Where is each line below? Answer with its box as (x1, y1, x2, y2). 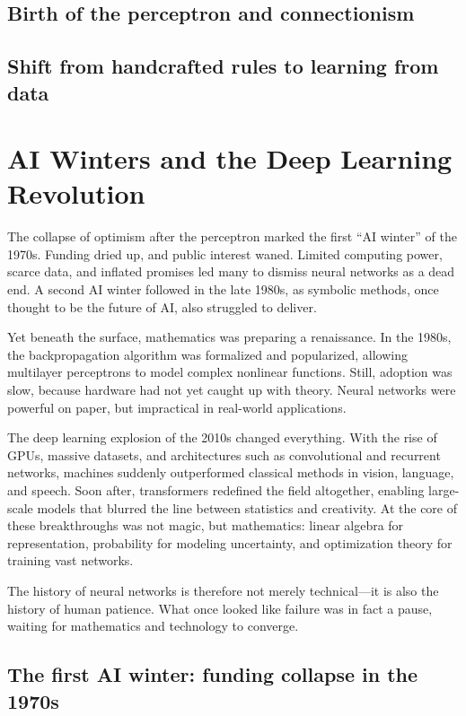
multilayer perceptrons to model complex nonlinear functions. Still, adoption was (7, 362, 453, 381)
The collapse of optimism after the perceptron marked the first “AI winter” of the (7, 227, 457, 246)
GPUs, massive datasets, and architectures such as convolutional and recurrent (7, 445, 441, 464)
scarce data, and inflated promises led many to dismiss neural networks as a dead (7, 262, 455, 281)
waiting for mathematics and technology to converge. (7, 616, 299, 635)
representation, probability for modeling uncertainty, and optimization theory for (7, 533, 453, 552)
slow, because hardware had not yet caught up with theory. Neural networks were (7, 380, 456, 399)
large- (428, 480, 460, 499)
